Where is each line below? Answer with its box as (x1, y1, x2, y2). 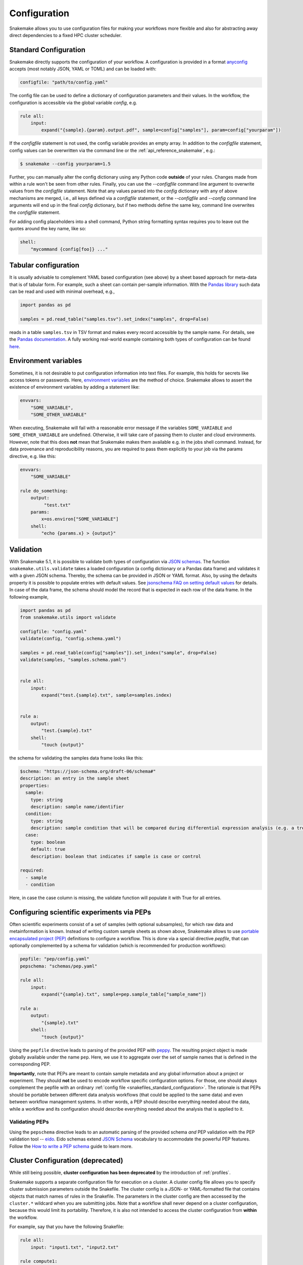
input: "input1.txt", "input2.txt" (30, 1244, 119, 1250)
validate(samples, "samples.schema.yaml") (20, 657, 127, 663)
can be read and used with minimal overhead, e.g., (9, 288, 115, 294)
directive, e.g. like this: (9, 453, 57, 459)
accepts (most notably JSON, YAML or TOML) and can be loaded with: (9, 66, 157, 72)
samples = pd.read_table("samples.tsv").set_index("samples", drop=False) (20, 316, 210, 322)
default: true (30, 847, 66, 852)
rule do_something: (20, 488, 68, 493)
